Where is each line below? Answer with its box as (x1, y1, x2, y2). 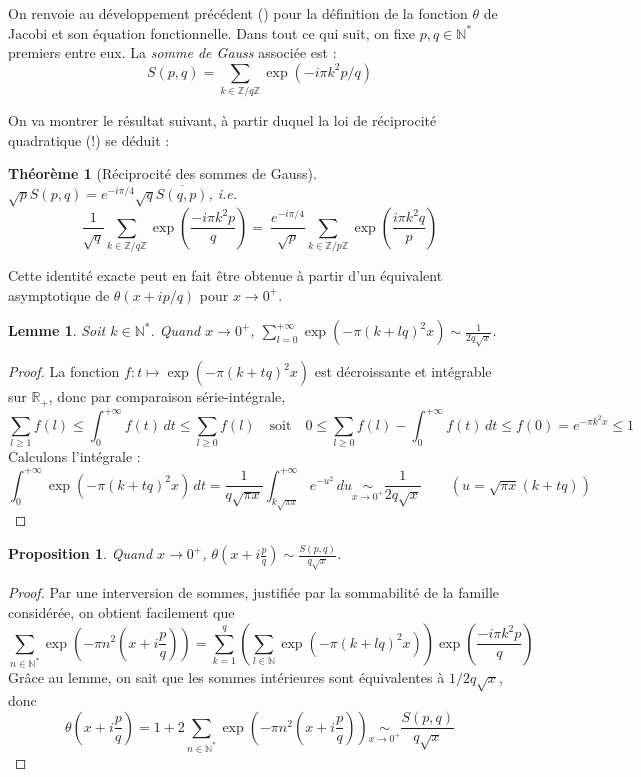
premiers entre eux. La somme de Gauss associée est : (8, 42, 337, 63)
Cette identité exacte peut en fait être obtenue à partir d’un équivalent (8, 264, 443, 285)
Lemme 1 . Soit (8, 320, 106, 341)
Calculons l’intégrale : (8, 446, 141, 467)
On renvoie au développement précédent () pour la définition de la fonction (8, 3, 468, 23)
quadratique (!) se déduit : (8, 129, 170, 150)
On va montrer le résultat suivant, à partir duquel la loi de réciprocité (8, 110, 437, 131)
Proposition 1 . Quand (8, 543, 153, 564)
